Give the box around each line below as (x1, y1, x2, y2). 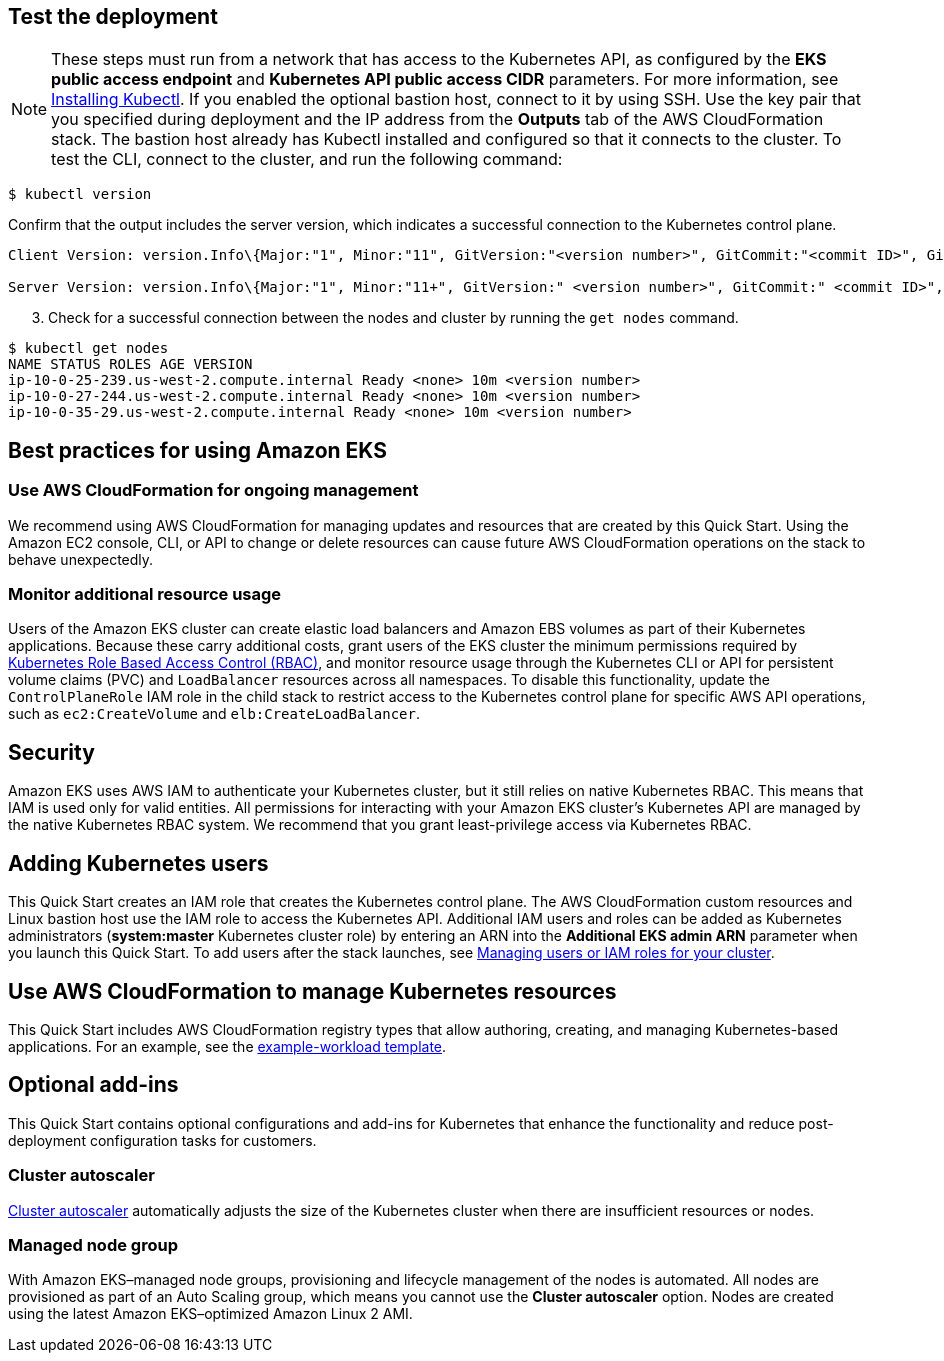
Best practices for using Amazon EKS (8, 437, 387, 463)
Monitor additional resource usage (8, 584, 282, 605)
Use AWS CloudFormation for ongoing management (8, 480, 419, 501)
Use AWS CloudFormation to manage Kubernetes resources (8, 978, 617, 1004)
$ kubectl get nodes (8, 340, 169, 357)
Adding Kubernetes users (8, 850, 269, 876)
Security (8, 739, 95, 765)
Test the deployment (8, 4, 218, 29)
